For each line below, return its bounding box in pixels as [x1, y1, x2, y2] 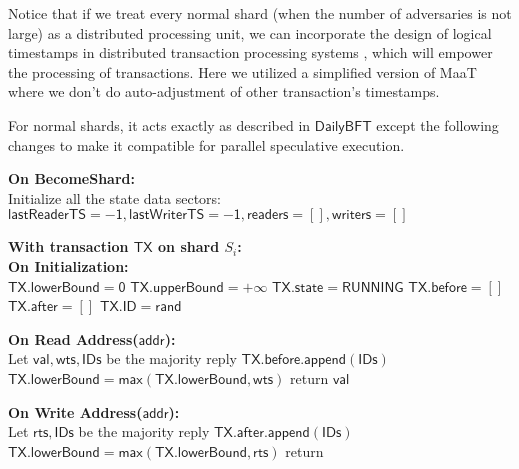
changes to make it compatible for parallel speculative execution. [8, 134, 405, 155]
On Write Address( [8, 401, 143, 422]
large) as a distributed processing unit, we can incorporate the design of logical [8, 22, 492, 43]
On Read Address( [8, 328, 139, 349]
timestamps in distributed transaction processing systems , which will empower [8, 42, 493, 63]
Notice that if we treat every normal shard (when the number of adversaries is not [8, 3, 512, 23]
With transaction [8, 236, 129, 257]
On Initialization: [8, 255, 129, 276]
